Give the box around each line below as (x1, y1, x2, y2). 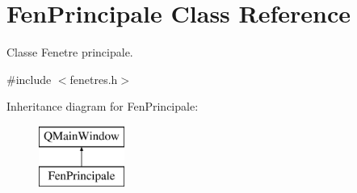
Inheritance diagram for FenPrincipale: (6, 98, 199, 115)
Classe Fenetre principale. (6, 44, 133, 61)
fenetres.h (69, 70, 118, 87)
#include (6, 70, 52, 87)
